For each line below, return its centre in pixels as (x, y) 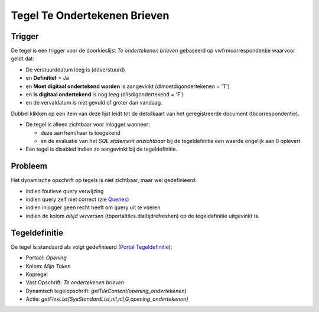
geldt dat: (23, 58)
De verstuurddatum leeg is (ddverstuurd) (75, 69)
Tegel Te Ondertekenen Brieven (90, 15)
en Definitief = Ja (47, 78)
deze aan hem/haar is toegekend (80, 132)
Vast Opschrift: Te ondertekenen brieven (75, 282)
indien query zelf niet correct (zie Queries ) (77, 199)
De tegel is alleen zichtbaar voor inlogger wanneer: (88, 125)
